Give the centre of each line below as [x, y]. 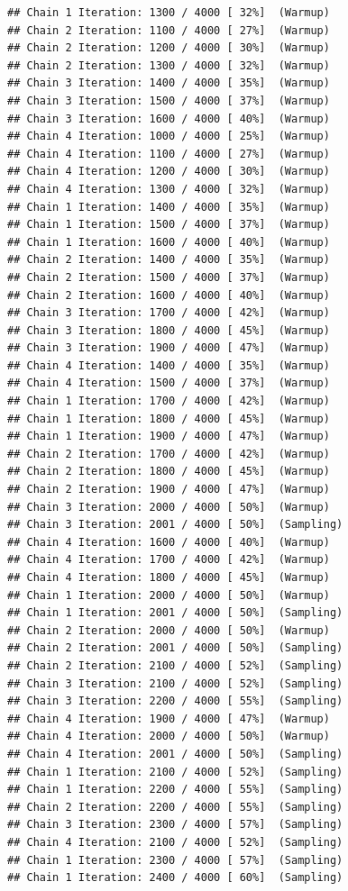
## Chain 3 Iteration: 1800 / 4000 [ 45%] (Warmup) [169, 330]
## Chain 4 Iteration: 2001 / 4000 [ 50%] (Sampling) [175, 754]
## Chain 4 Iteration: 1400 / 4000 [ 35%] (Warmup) [169, 365]
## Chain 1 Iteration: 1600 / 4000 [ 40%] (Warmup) [169, 242]
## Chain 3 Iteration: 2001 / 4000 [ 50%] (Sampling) [175, 525]
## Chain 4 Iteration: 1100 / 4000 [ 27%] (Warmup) [169, 154]
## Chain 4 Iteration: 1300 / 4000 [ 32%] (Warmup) [169, 189]
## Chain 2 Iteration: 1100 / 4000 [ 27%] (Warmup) [169, 30]
